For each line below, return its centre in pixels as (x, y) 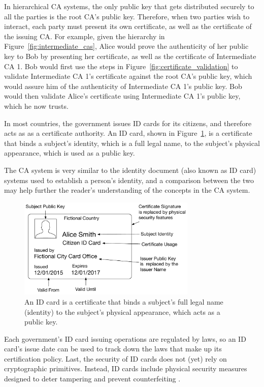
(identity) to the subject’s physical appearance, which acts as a (122, 311)
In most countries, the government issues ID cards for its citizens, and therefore (128, 123)
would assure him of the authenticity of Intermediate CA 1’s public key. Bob (123, 86)
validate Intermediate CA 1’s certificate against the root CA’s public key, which (128, 76)
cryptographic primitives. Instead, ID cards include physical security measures (126, 368)
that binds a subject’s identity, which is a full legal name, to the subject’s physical (132, 143)
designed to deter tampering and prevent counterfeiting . (92, 379)
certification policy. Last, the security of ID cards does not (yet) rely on (115, 358)
